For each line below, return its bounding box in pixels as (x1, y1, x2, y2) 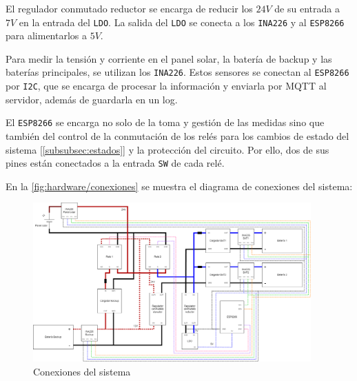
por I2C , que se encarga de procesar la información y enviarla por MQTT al (6, 79, 327, 93)
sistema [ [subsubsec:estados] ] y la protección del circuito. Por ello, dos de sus (6, 142, 329, 156)
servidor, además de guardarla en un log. (6, 92, 178, 106)
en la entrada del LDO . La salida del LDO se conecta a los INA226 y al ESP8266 (19, 14, 345, 29)
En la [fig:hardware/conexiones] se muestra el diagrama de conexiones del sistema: (6, 178, 353, 193)
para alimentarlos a (6, 28, 87, 43)
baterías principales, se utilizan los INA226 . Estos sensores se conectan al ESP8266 (6, 65, 349, 79)
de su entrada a (274, 1, 340, 15)
